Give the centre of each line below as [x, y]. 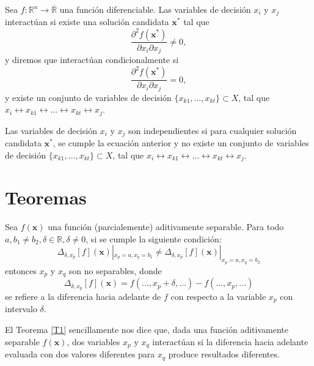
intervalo [21, 309]
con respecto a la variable [218, 296]
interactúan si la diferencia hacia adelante [230, 341]
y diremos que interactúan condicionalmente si [92, 60]
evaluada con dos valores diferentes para [80, 354]
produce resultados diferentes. [224, 354]
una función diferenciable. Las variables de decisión [155, 9]
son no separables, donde [115, 270]
